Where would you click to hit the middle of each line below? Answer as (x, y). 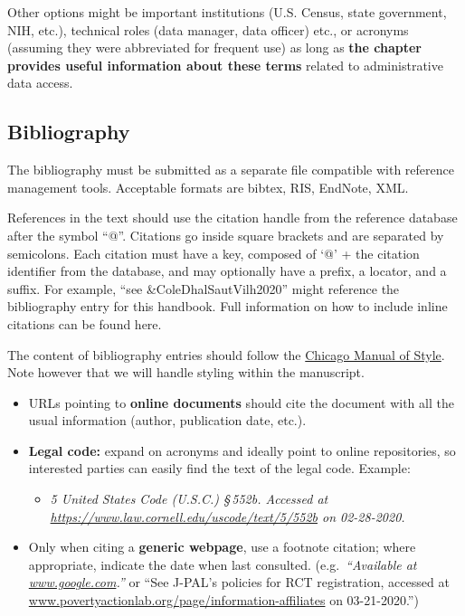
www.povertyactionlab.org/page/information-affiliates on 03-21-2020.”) (223, 600)
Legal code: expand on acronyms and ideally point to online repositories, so (242, 450)
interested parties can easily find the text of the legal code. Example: (219, 468)
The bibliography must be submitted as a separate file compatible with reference (231, 170)
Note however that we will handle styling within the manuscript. (186, 372)
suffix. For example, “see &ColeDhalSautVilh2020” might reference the (204, 288)
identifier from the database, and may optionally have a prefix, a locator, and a (227, 271)
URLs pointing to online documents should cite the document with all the (241, 402)
